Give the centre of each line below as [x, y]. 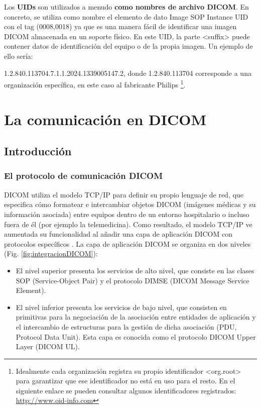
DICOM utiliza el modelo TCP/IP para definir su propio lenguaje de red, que [124, 194]
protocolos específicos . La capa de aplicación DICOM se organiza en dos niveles [127, 243]
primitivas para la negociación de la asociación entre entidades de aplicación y [136, 317]
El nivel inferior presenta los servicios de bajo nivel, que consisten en [121, 307]
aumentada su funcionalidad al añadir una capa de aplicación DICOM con [118, 234]
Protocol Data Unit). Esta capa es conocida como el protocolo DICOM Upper [136, 336]
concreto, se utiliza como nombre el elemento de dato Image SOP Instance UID [126, 16]
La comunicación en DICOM [105, 119]
